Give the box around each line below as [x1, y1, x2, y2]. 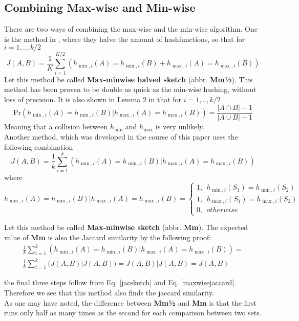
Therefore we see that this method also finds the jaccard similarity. [4, 287, 215, 297]
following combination [4, 141, 73, 152]
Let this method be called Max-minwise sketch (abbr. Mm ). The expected [4, 222, 248, 233]
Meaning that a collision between [4, 121, 108, 132]
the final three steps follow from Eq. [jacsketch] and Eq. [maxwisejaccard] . [4, 277, 237, 288]
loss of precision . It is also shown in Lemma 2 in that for [4, 94, 182, 104]
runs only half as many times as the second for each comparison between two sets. [4, 307, 262, 318]
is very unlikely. [155, 121, 205, 132]
